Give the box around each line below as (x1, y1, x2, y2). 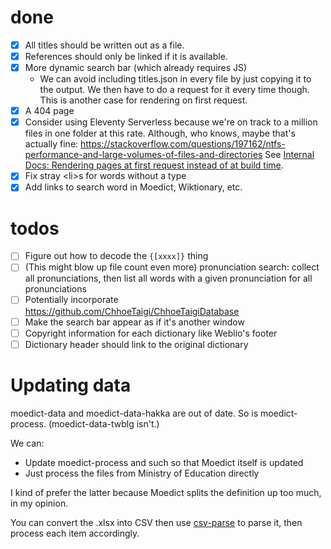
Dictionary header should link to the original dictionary (24, 338, 249, 350)
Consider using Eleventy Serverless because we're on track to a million (24, 116, 318, 128)
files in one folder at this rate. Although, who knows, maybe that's (24, 127, 296, 140)
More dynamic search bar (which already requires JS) (24, 62, 248, 74)
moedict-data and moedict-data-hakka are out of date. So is (10, 407, 259, 419)
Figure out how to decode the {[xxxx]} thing (24, 250, 209, 262)
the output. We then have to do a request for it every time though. (39, 84, 310, 96)
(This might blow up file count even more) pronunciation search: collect (24, 261, 320, 273)
